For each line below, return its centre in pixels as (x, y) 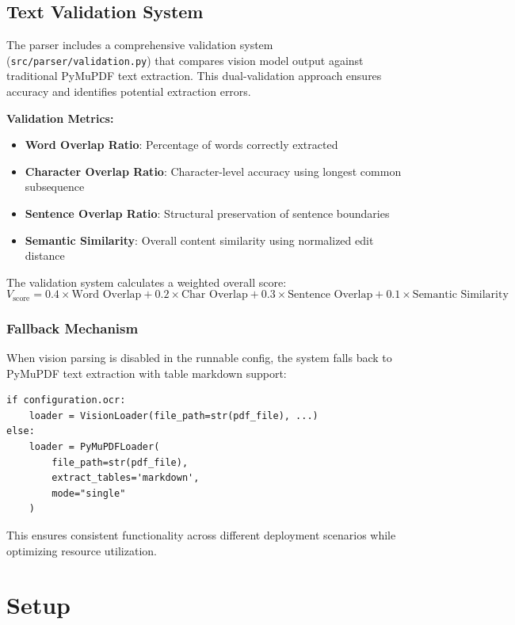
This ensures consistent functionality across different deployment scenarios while (201, 535)
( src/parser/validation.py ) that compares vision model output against (185, 60)
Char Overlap (214, 295)
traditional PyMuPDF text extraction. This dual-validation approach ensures (194, 76)
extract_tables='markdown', (126, 478)
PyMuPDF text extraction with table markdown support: (147, 373)
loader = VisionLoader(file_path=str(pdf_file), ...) (174, 415)
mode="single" (89, 493)
